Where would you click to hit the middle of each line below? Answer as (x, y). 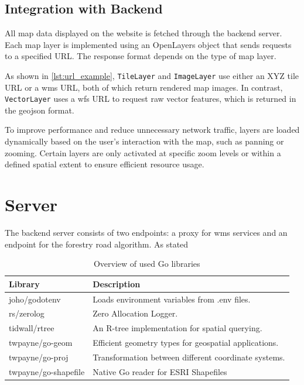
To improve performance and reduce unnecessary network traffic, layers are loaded (152, 130)
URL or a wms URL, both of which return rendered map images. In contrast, (144, 87)
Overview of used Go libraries (147, 264)
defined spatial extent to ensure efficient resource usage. (105, 164)
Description (117, 283)
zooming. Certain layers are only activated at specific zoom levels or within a (143, 152)
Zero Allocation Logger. (135, 313)
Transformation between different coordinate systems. (189, 357)
